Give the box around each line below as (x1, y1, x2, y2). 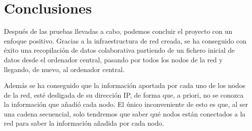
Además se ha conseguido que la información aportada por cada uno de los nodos (4, 80, 245, 90)
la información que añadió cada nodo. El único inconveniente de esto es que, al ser (4, 99, 248, 109)
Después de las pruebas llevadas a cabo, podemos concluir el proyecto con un (4, 26, 233, 36)
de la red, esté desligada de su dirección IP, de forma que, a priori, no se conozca (4, 89, 244, 100)
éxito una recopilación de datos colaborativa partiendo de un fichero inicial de (4, 45, 235, 55)
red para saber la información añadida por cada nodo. (4, 118, 164, 128)
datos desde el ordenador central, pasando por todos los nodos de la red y (4, 54, 223, 64)
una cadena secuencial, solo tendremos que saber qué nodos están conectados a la (4, 108, 246, 118)
